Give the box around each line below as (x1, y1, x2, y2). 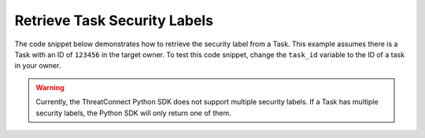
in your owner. (14, 61, 61, 71)
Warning (35, 82, 65, 92)
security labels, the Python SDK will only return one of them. (35, 108, 231, 118)
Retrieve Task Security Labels (14, 12, 214, 29)
